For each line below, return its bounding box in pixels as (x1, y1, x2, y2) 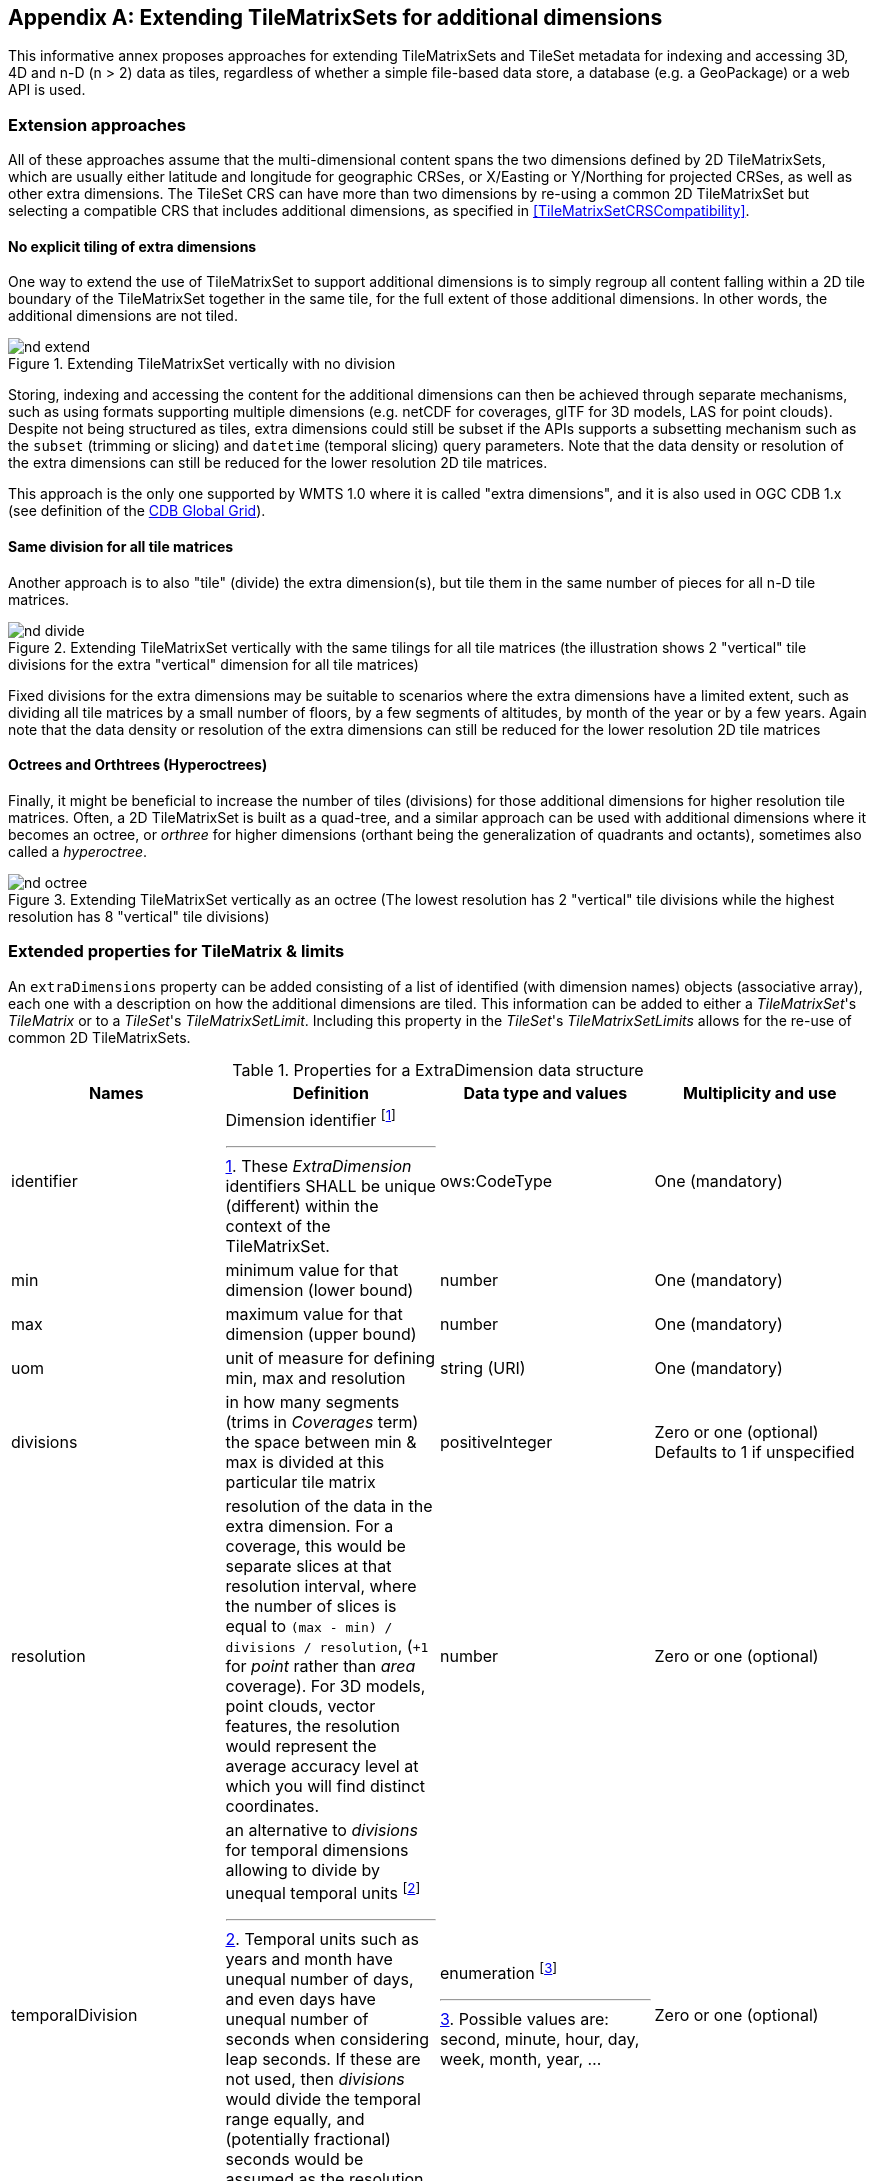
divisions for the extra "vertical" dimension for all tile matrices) (8, 655, 419, 673)
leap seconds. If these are (225, 2049, 421, 2070)
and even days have (225, 1989, 376, 2010)
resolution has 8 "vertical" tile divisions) (8, 907, 270, 925)
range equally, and (225, 2109, 365, 2130)
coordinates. (225, 1795, 320, 1816)
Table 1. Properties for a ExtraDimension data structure (232, 1059, 644, 1080)
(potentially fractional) (225, 2129, 391, 2150)
